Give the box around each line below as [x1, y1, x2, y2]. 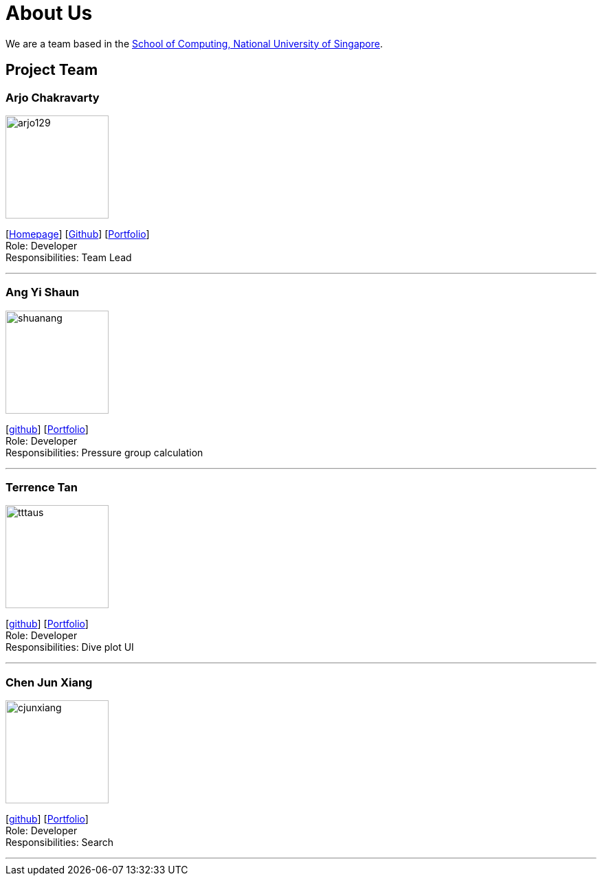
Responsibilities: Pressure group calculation [5, 446, 203, 458]
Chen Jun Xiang [5, 675, 93, 689]
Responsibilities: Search [5, 836, 114, 849]
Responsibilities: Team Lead [5, 251, 132, 263]
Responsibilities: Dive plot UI [5, 641, 134, 654]
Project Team [5, 61, 98, 79]
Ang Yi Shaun [5, 285, 80, 300]
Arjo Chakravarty [5, 90, 100, 104]
